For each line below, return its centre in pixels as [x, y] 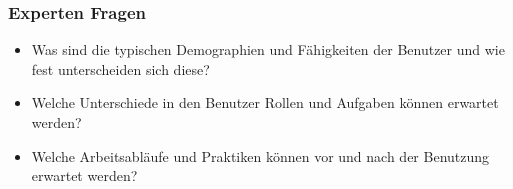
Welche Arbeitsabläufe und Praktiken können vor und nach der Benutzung [260, 155]
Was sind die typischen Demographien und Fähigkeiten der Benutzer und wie [268, 49]
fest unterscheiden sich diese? [120, 68]
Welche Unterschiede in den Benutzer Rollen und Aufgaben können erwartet [265, 102]
